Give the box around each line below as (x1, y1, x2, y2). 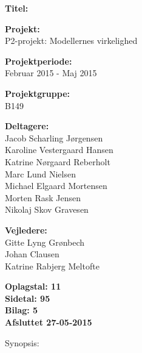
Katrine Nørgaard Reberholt (5, 155, 110, 168)
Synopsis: (5, 336, 39, 349)
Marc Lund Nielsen (5, 167, 76, 180)
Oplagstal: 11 (5, 280, 61, 293)
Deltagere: (5, 119, 49, 132)
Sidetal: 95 (5, 291, 50, 304)
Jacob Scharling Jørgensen (5, 131, 103, 144)
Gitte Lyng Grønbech (5, 235, 85, 248)
